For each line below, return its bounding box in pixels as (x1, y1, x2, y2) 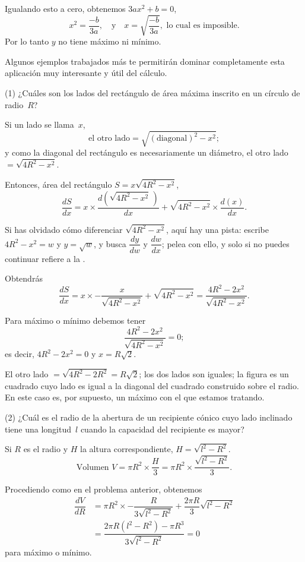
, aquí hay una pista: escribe (166, 223, 269, 235)
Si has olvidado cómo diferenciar (5, 223, 123, 235)
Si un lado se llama (5, 118, 74, 131)
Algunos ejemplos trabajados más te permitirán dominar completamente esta (5, 55, 285, 67)
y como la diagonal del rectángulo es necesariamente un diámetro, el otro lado (5, 146, 288, 159)
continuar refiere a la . (5, 252, 85, 264)
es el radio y (23, 443, 68, 455)
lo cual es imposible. (166, 21, 240, 30)
